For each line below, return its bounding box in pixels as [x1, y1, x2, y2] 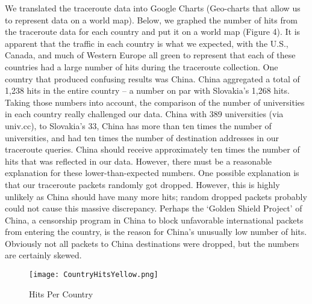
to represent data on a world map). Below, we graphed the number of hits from [5, 13, 298, 26]
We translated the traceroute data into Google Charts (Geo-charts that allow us [5, 2, 301, 14]
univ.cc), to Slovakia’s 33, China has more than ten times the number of [5, 119, 272, 132]
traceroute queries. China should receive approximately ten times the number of [5, 143, 300, 156]
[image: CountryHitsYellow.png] [29, 270, 158, 279]
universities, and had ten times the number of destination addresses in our [5, 131, 279, 144]
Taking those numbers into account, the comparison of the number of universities [5, 96, 305, 108]
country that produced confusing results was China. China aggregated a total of [5, 72, 300, 85]
